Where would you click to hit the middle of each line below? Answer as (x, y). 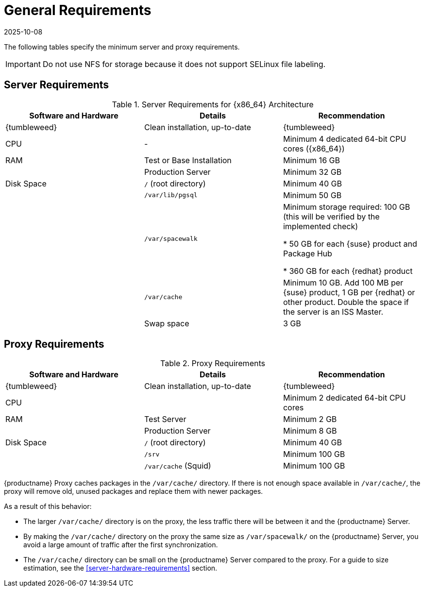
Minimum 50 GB (312, 195)
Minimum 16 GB (311, 160)
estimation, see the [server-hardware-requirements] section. (120, 568)
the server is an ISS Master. (333, 312)
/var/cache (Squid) (178, 466)
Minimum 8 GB (310, 431)
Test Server (165, 419)
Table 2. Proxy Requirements (213, 363)
